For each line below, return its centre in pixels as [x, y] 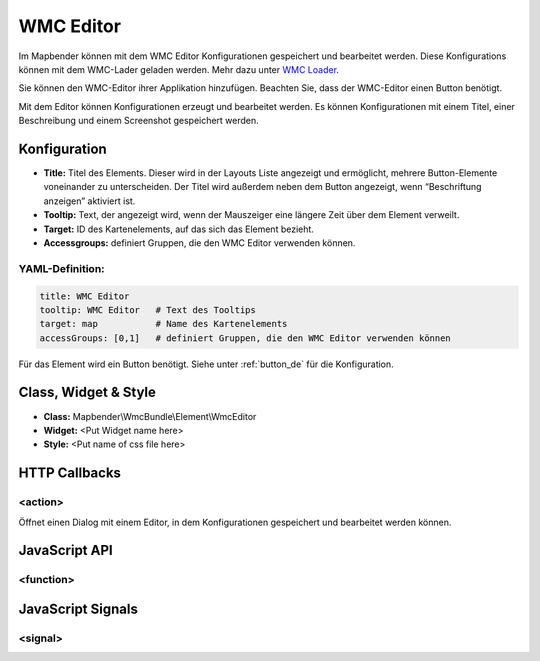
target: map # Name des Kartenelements [163, 324]
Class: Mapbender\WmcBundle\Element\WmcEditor [150, 416]
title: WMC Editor [84, 296]
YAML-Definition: [61, 268]
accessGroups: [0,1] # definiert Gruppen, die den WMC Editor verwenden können [245, 338]
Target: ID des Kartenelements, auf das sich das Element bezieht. [179, 229]
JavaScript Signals [78, 608]
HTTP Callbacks [70, 473]
